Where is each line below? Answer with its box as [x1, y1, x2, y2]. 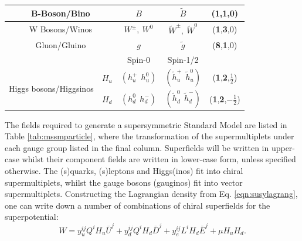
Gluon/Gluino [35, 39, 86, 51]
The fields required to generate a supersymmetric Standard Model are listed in [5, 118, 287, 130]
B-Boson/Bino [31, 6, 90, 19]
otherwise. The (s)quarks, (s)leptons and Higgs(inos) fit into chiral [5, 164, 243, 176]
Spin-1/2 [167, 53, 199, 65]
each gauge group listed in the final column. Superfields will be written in [5, 141, 269, 153]
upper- [271, 141, 296, 153]
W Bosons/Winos [29, 23, 93, 35]
